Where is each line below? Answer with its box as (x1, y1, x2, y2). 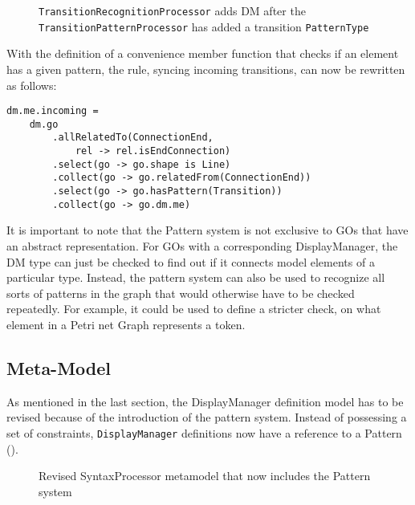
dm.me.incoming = (6, 105, 99, 117)
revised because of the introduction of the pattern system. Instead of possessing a (6, 409, 407, 426)
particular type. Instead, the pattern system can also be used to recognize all (6, 269, 385, 286)
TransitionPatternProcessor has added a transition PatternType (39, 18, 369, 35)
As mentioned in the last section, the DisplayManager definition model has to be (6, 393, 404, 409)
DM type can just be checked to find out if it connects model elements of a (6, 253, 375, 270)
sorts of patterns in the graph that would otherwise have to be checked (6, 284, 355, 301)
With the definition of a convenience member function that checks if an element (6, 45, 399, 62)
